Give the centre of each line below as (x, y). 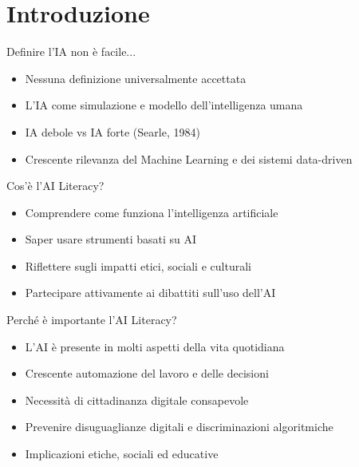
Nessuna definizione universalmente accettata (136, 78)
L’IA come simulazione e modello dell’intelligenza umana (164, 105)
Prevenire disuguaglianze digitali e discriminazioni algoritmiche (179, 427)
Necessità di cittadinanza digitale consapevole (137, 400)
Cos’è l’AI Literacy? (55, 186)
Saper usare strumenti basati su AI (111, 239)
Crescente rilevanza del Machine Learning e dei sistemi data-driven (189, 158)
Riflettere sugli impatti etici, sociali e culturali (138, 265)
